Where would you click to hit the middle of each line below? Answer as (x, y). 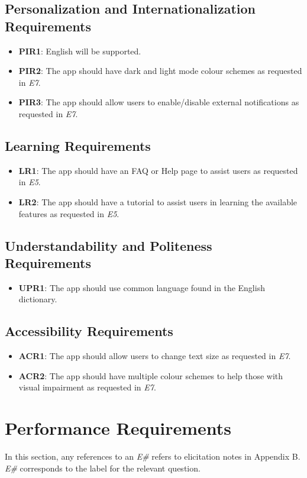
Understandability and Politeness (109, 245)
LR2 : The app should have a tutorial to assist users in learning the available (158, 201)
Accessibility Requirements (89, 331)
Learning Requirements (78, 145)
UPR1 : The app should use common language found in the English (142, 287)
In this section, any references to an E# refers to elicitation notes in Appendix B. (153, 456)
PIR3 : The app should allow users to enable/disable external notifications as (159, 102)
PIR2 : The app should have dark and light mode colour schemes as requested (160, 71)
